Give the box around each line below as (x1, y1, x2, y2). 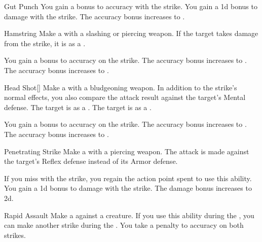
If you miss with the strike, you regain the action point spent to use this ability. (4, 172, 252, 183)
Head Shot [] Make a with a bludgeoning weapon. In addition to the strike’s (4, 82, 237, 92)
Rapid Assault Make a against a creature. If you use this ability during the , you (4, 210, 254, 220)
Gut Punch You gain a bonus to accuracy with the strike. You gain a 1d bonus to (4, 1, 257, 11)
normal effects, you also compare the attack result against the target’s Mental (4, 92, 246, 102)
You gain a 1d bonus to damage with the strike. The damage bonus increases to (4, 183, 252, 193)
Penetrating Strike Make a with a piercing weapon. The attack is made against (4, 146, 249, 156)
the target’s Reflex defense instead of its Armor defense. (4, 156, 178, 166)
